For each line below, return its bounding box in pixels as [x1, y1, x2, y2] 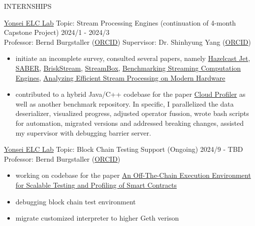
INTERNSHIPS [4, 1, 52, 11]
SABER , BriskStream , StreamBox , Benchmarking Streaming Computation [15, 62, 241, 73]
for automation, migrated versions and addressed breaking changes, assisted [15, 117, 244, 128]
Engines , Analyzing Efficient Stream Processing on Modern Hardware [15, 72, 225, 83]
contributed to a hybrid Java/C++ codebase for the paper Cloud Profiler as [15, 89, 246, 99]
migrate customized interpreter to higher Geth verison [15, 213, 179, 223]
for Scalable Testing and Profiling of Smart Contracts [15, 179, 177, 190]
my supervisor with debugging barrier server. [15, 127, 151, 138]
